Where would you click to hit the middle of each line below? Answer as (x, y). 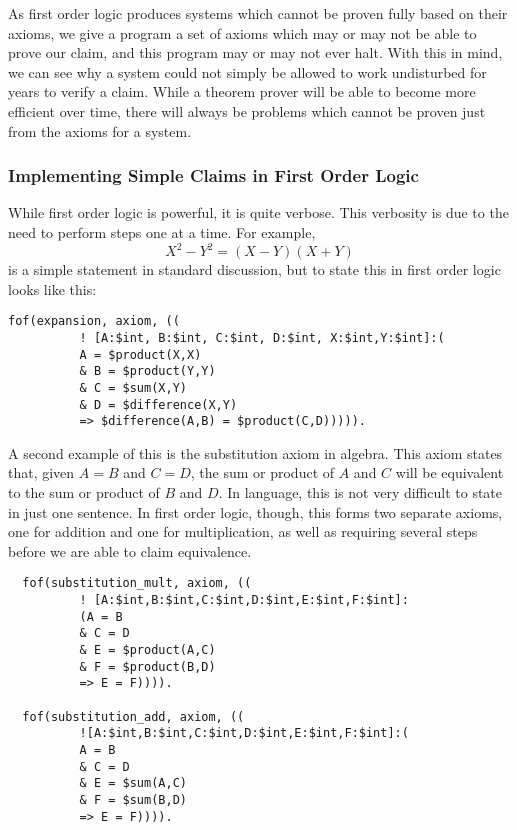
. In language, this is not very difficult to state (360, 492)
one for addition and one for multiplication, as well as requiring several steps (243, 531)
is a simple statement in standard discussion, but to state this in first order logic (254, 269)
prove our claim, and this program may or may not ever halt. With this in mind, (255, 52)
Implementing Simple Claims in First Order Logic (213, 175)
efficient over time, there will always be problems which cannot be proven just (247, 110)
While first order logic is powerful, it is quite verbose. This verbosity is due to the (258, 212)
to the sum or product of (84, 492)
